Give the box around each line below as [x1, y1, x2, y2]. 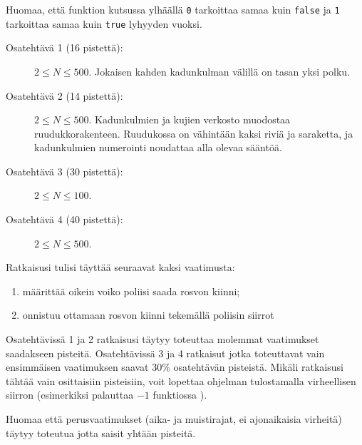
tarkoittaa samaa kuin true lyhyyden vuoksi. [6, 16, 202, 31]
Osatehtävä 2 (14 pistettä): [6, 88, 123, 103]
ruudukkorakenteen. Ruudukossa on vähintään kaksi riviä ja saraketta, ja [34, 126, 353, 140]
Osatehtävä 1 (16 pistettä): [6, 40, 123, 55]
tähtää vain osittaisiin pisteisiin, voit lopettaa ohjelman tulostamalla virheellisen [6, 373, 356, 388]
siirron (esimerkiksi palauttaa [6, 387, 134, 402]
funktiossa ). [152, 387, 207, 402]
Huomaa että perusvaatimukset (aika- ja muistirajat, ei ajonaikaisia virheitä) [6, 411, 342, 426]
